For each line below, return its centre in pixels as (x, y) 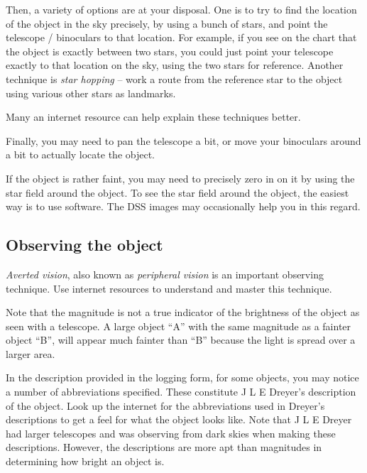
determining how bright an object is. (85, 461)
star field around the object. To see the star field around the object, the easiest (177, 192)
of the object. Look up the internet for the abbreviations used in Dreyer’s (165, 405)
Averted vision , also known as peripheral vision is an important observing (165, 274)
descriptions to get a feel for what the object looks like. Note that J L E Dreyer (179, 419)
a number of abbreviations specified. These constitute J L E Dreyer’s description (181, 392)
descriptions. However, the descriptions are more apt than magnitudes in (164, 447)
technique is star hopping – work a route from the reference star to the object (174, 78)
